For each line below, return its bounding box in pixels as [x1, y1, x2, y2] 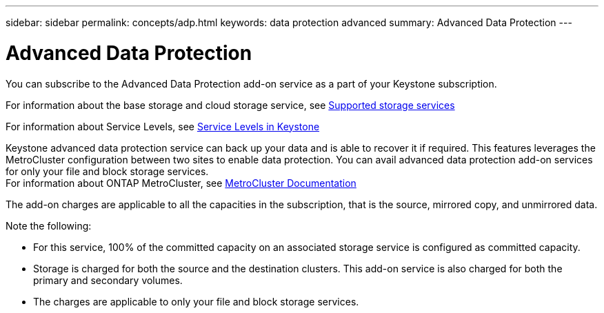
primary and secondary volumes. [33, 274, 183, 286]
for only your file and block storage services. [6, 165, 209, 177]
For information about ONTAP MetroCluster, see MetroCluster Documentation [6, 176, 356, 189]
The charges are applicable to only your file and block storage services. [33, 295, 359, 307]
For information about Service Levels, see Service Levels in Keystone [6, 120, 320, 132]
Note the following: [6, 219, 92, 232]
